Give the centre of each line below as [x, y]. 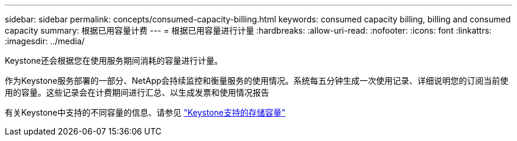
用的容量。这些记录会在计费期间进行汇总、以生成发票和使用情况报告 [137, 92]
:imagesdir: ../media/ [45, 41]
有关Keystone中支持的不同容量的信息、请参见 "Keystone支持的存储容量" [145, 112]
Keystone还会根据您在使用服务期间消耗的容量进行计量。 [114, 60]
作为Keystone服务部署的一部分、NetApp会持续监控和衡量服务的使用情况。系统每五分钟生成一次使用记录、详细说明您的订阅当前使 [257, 81]
